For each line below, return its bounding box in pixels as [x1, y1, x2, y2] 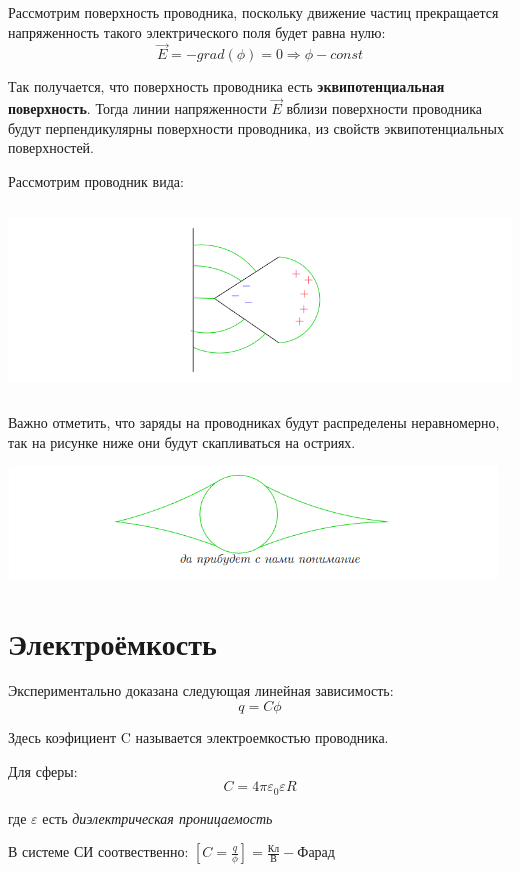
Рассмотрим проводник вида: [8, 171, 184, 191]
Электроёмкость [8, 622, 217, 663]
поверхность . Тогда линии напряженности [8, 98, 267, 119]
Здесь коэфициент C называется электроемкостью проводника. [8, 727, 389, 748]
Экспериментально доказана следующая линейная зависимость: [8, 680, 394, 701]
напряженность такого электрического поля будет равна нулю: [8, 21, 386, 42]
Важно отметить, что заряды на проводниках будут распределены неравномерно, [8, 412, 500, 433]
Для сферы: [8, 760, 78, 781]
